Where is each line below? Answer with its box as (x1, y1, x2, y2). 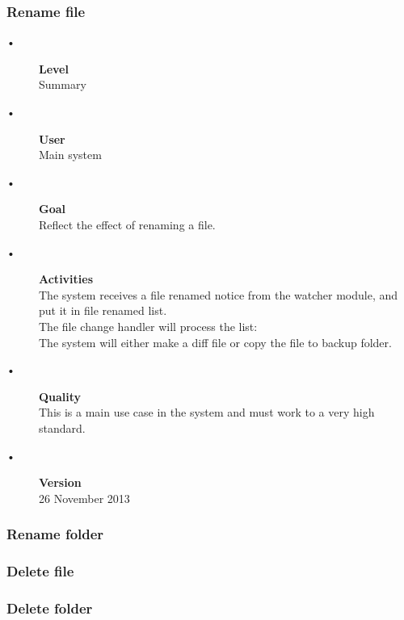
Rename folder (6, 524, 104, 544)
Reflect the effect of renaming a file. (39, 216, 216, 232)
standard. (39, 419, 86, 436)
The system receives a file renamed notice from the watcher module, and (39, 286, 398, 303)
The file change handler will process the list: (39, 317, 258, 334)
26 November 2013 (39, 489, 130, 506)
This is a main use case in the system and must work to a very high (39, 404, 375, 421)
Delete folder (6, 597, 93, 618)
